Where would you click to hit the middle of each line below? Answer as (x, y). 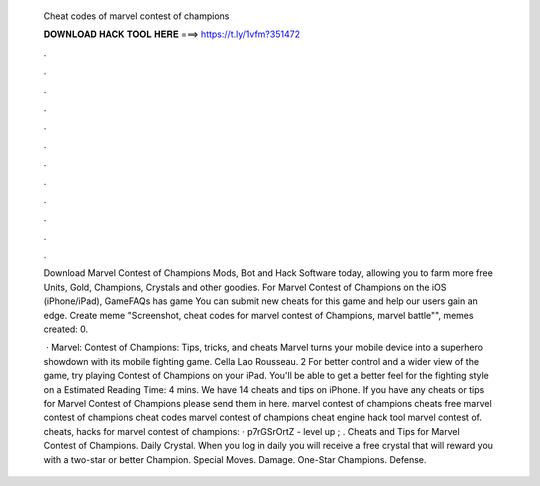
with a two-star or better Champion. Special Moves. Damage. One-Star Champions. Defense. (235, 459)
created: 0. (66, 329)
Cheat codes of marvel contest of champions (136, 16)
